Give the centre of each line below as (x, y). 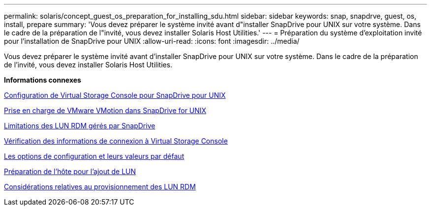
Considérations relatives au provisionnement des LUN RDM (100, 187)
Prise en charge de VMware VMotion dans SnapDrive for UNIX (105, 110)
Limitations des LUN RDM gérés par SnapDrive (80, 126)
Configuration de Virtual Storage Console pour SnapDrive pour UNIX (115, 95)
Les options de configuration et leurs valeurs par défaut (94, 156)
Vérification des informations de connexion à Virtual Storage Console (116, 141)
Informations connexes (43, 80)
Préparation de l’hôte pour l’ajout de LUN (70, 171)
